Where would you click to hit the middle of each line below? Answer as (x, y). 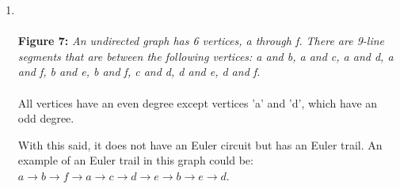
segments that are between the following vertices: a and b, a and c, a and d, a (206, 56)
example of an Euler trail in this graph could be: (135, 160)
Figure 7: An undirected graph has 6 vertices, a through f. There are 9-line (201, 41)
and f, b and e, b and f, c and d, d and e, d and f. (139, 72)
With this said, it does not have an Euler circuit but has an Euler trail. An (200, 144)
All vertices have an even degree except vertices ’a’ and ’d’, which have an (198, 102)
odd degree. (46, 118)
